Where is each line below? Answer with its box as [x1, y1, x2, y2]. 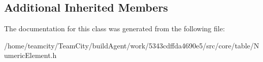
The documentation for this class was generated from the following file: [4, 23, 225, 34]
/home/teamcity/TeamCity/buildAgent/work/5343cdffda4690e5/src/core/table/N [4, 40, 259, 50]
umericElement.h [4, 50, 57, 60]
